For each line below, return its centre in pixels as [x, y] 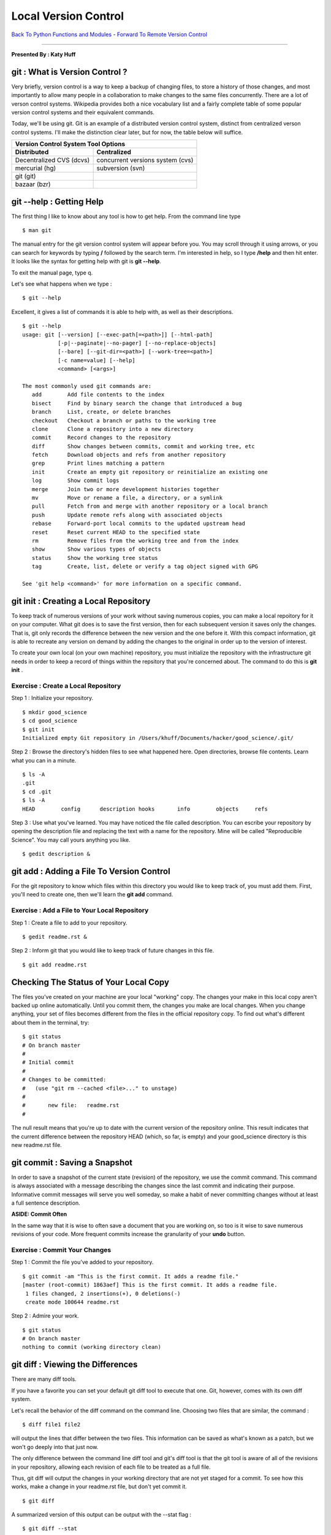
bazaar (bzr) [33, 184]
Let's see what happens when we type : [62, 284]
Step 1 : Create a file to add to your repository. [70, 923]
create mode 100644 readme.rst [72, 1302]
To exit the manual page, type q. [52, 273]
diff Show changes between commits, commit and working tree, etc [143, 446]
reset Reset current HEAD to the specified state [116, 532]
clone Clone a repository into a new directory [112, 429]
